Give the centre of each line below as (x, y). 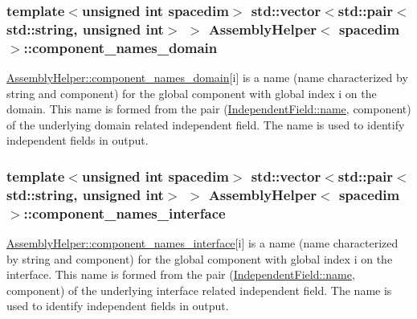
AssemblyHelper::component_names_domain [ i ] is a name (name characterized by (207, 78)
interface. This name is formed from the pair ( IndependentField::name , (181, 274)
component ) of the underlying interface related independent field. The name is (199, 290)
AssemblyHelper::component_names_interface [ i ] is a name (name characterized (202, 243)
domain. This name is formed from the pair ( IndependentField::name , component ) (209, 109)
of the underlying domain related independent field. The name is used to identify (206, 124)
